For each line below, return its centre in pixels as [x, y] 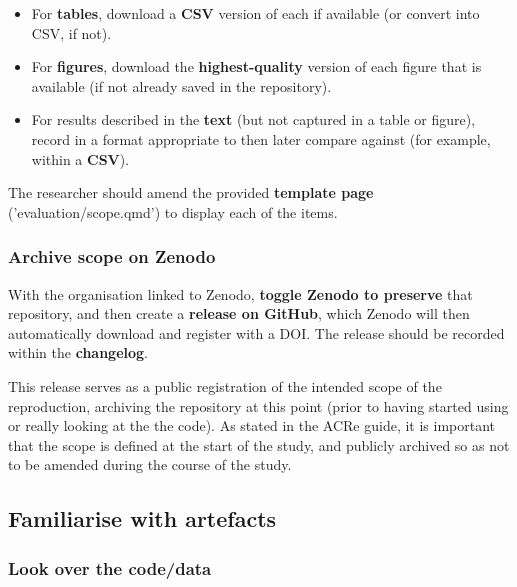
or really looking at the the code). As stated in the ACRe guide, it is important [252, 425]
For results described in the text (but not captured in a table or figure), [253, 119]
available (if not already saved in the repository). [181, 85]
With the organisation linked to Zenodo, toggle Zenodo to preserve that [240, 293]
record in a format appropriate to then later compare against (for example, [261, 138]
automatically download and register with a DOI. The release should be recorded [256, 332]
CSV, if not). [71, 32]
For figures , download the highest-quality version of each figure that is [256, 66]
